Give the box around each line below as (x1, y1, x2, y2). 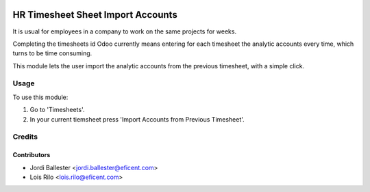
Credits (12, 132, 38, 141)
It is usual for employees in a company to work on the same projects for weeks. (12, 27, 236, 36)
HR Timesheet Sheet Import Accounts (12, 9, 177, 20)
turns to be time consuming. (12, 49, 92, 57)
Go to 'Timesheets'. (29, 106, 85, 114)
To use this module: (12, 93, 69, 101)
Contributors (12, 151, 51, 159)
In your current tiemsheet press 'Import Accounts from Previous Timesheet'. (29, 115, 245, 123)
